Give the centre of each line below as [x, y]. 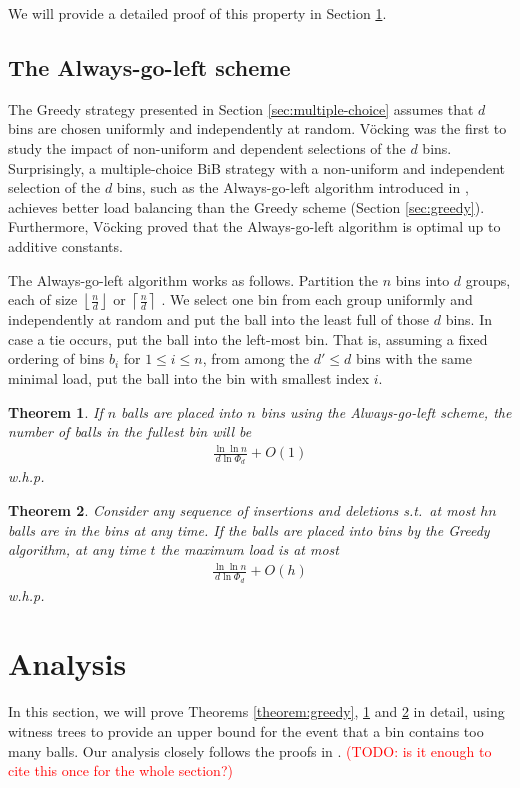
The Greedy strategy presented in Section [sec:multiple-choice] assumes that [241, 108]
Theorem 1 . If [55, 411]
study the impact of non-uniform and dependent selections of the [207, 147]
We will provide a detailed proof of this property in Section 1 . [197, 13]
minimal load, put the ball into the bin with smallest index [189, 377]
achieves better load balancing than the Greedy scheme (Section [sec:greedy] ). [246, 206]
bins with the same [413, 358]
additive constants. [65, 245]
